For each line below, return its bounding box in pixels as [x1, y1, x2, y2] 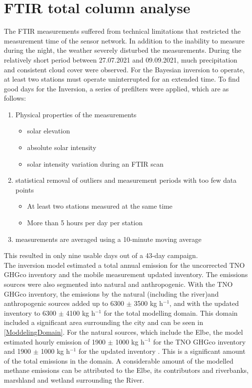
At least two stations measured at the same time [27, 201, 173, 211]
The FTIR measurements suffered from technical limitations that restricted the [4, 26, 241, 36]
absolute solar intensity [27, 142, 97, 152]
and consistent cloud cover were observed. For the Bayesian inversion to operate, [4, 64, 245, 74]
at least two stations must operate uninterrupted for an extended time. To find [4, 74, 240, 84]
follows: [4, 93, 26, 103]
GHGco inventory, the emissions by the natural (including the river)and [4, 288, 219, 299]
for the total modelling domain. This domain [104, 307, 238, 318]
